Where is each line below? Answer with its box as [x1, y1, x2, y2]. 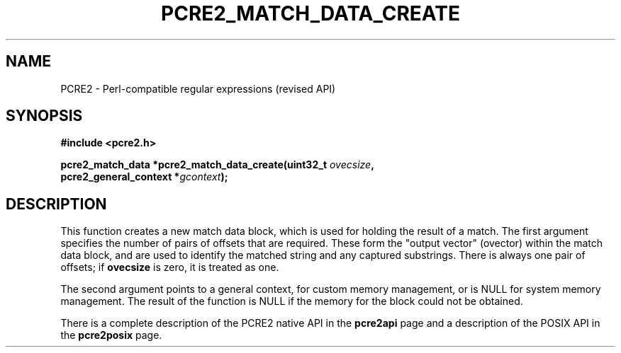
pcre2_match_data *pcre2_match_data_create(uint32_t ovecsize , [60, 158, 374, 171]
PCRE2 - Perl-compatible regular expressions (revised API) [60, 82, 336, 95]
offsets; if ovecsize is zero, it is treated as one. [60, 261, 279, 274]
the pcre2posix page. [60, 329, 162, 342]
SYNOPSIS [6, 107, 83, 125]
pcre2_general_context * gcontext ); [60, 170, 228, 183]
